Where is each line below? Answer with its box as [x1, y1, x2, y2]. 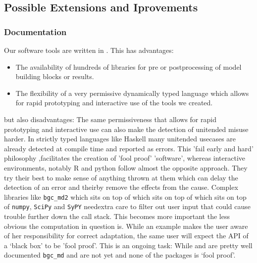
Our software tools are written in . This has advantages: [4, 45, 174, 55]
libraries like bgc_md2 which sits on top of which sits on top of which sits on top [4, 191, 247, 202]
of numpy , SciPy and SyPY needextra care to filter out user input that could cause [4, 201, 251, 212]
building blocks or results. [15, 71, 94, 82]
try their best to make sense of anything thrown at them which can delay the [4, 172, 238, 182]
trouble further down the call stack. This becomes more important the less [4, 211, 230, 221]
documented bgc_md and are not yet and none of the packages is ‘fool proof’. [4, 250, 236, 260]
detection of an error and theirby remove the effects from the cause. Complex [4, 182, 238, 192]
